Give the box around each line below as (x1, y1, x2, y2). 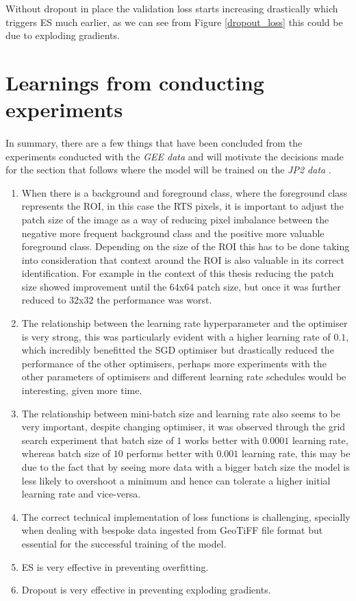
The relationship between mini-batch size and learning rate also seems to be (21, 406, 340, 420)
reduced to (21, 293, 66, 307)
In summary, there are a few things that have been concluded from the (5, 135, 303, 149)
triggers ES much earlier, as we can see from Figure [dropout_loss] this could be (5, 14, 343, 29)
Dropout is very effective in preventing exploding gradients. (21, 582, 271, 597)
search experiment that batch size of (21, 432, 174, 447)
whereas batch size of (21, 446, 111, 461)
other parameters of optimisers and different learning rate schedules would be (21, 369, 346, 384)
